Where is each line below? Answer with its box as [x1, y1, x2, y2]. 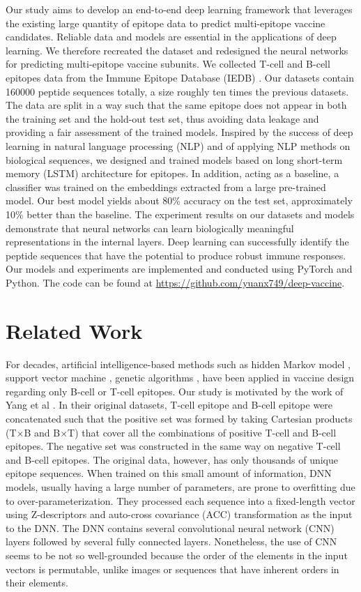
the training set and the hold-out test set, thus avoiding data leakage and [6, 111, 319, 126]
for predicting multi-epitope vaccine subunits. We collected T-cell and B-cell [6, 56, 330, 71]
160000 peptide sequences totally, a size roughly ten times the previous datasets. [6, 84, 349, 98]
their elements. [6, 575, 68, 590]
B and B [24, 425, 61, 439]
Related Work [6, 316, 143, 344]
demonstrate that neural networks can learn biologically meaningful [6, 220, 294, 235]
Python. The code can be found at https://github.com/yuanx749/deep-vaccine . [6, 275, 345, 289]
